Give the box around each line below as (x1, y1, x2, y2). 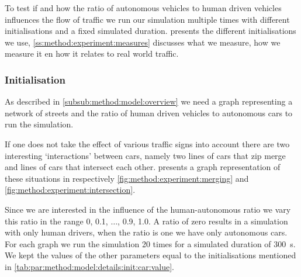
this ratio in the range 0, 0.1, (5, 214, 108, 227)
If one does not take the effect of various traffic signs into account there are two (5, 137, 290, 150)
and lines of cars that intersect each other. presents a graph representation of (5, 161, 281, 173)
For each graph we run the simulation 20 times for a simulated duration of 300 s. (5, 237, 296, 250)
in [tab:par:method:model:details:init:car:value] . (5, 260, 174, 272)
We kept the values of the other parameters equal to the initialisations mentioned (5, 249, 296, 261)
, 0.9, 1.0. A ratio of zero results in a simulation (117, 214, 288, 227)
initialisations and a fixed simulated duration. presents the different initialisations (5, 25, 296, 37)
